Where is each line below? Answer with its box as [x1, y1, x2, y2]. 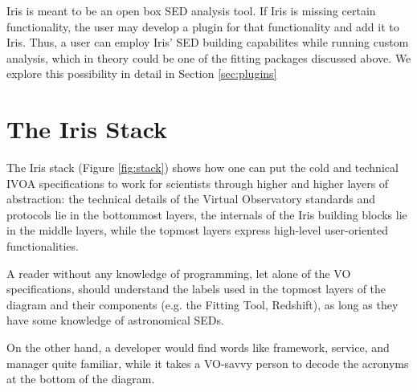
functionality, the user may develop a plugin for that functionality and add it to [6, 18, 399, 35]
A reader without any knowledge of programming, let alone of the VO [6, 264, 351, 281]
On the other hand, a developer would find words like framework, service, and [6, 339, 390, 356]
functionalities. [6, 238, 79, 255]
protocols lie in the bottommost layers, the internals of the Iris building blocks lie [6, 206, 407, 223]
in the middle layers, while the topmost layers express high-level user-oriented [6, 222, 389, 239]
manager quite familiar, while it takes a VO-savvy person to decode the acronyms [6, 354, 409, 371]
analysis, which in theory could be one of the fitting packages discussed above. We [6, 49, 411, 66]
